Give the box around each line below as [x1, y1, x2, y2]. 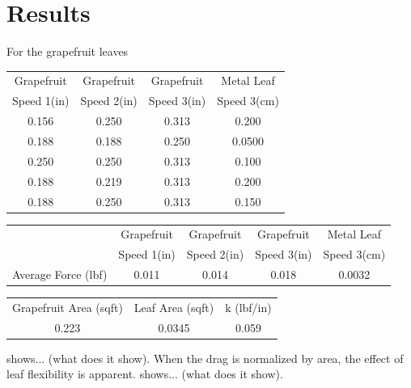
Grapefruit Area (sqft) [12, 298, 123, 315]
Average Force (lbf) [12, 266, 108, 283]
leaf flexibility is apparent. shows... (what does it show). [6, 365, 283, 382]
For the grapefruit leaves [6, 43, 129, 60]
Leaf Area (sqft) [133, 298, 214, 315]
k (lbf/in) [225, 298, 272, 315]
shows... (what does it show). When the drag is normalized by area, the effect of [6, 349, 404, 366]
